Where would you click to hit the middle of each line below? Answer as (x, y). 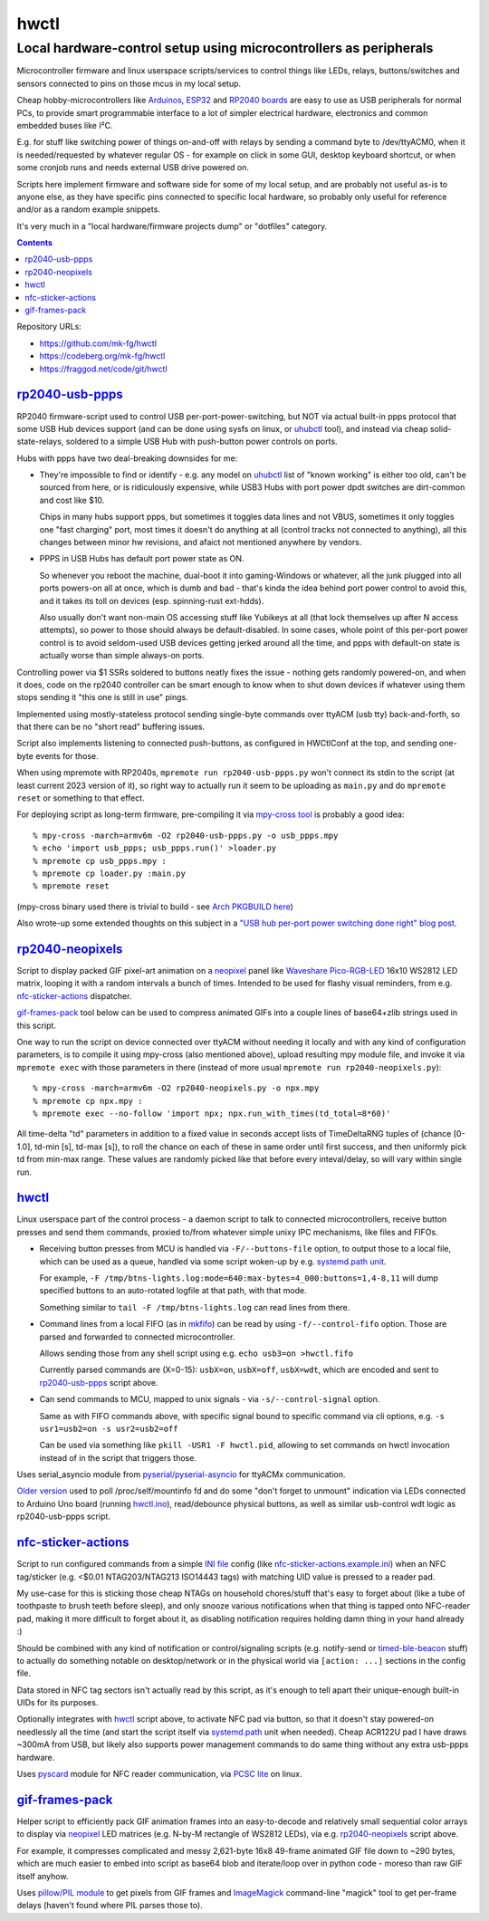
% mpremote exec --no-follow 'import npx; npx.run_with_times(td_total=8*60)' (212, 1113)
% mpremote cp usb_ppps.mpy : (100, 861)
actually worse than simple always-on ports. (122, 656)
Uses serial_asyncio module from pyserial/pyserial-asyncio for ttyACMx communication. (181, 1474)
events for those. (67, 755)
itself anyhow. (43, 1876)
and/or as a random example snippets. (88, 209)
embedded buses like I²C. (65, 125)
